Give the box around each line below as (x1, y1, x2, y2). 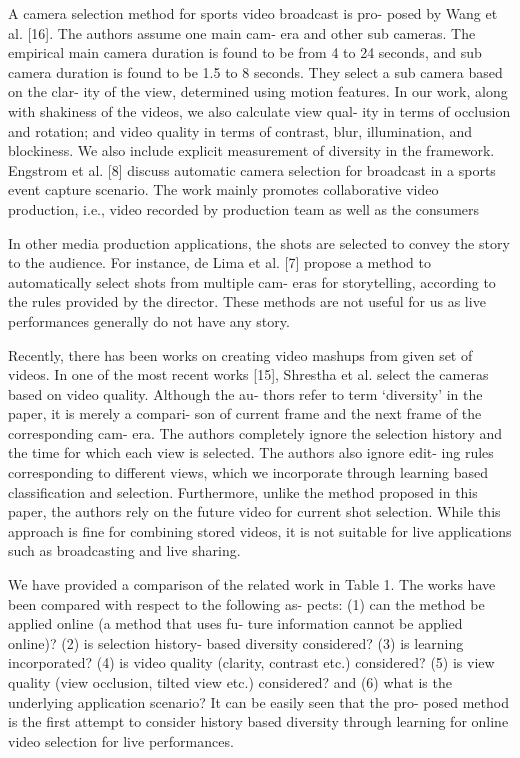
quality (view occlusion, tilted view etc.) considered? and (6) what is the (8, 672, 452, 692)
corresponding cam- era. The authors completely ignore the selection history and (8, 422, 503, 443)
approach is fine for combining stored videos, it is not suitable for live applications (8, 520, 512, 541)
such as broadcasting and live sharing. (8, 540, 241, 561)
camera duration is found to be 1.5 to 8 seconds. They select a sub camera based (8, 61, 503, 82)
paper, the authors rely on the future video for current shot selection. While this (8, 501, 501, 522)
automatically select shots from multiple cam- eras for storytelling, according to (8, 271, 496, 292)
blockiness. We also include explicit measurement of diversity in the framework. (8, 140, 495, 161)
